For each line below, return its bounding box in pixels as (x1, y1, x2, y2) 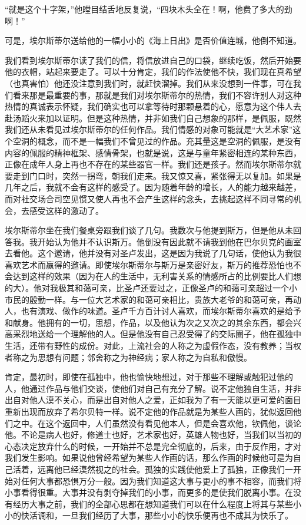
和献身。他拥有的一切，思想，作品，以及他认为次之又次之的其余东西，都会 (5, 316, 293, 328)
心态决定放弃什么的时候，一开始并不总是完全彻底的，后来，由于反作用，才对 (5, 440, 301, 452)
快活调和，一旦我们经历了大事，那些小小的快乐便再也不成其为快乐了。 (21, 509, 293, 521)
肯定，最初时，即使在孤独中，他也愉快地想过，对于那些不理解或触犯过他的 (5, 371, 293, 383)
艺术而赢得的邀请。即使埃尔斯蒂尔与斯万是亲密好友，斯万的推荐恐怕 (21, 258, 285, 270)
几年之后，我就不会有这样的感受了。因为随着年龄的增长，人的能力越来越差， (5, 181, 301, 193)
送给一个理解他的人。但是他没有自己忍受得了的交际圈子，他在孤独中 (37, 328, 301, 340)
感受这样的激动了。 (29, 204, 104, 216)
